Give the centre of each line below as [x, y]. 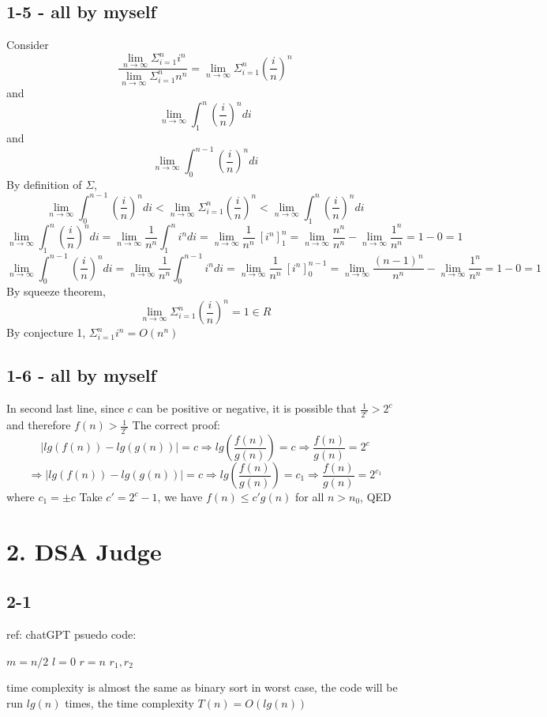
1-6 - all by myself [81, 375]
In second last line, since [66, 408]
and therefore [39, 425]
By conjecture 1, [46, 332]
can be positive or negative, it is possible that [246, 408]
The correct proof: [176, 425]
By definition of [44, 184]
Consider [28, 45]
